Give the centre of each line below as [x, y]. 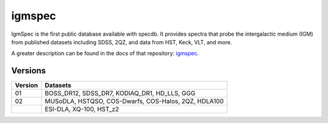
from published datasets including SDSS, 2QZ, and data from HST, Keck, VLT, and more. [121, 42]
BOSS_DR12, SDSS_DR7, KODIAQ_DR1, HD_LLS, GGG [120, 93]
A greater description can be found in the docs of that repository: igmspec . [105, 53]
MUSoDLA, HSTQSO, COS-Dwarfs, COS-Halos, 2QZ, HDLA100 [134, 101]
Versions [29, 71]
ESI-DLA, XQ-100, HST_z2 [82, 109]
